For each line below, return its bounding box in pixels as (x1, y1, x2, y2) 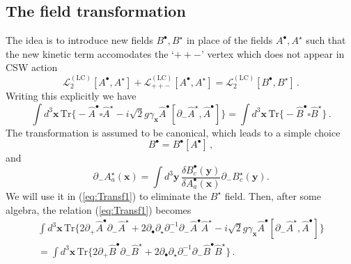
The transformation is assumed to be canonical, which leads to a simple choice (6, 125, 341, 139)
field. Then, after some (224, 188, 321, 203)
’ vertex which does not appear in (201, 46, 345, 61)
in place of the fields (186, 33, 273, 47)
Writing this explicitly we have (6, 88, 136, 103)
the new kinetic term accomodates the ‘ (6, 46, 174, 61)
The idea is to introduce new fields (6, 33, 153, 47)
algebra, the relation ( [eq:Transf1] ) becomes (6, 202, 192, 217)
